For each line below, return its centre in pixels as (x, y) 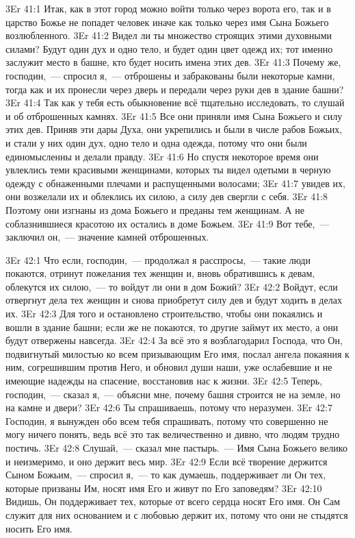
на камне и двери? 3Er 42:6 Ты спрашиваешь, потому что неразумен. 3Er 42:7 (169, 407)
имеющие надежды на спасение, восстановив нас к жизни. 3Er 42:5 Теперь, (164, 381)
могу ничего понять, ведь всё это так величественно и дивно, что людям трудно (173, 434)
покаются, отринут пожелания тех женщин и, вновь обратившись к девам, (160, 273)
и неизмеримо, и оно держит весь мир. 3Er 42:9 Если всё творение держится (167, 461)
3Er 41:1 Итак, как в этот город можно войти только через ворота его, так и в (168, 8)
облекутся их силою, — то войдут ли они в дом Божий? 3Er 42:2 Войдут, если (172, 286)
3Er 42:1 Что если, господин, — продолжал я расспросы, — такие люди (158, 259)
